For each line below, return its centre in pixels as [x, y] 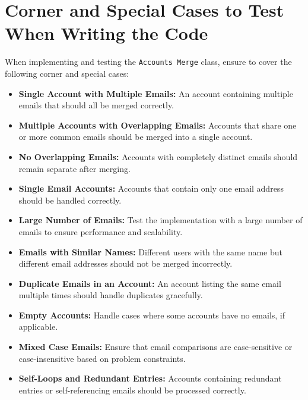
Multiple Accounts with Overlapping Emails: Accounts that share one [158, 125]
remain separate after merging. [74, 168]
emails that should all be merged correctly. [96, 105]
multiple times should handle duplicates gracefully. [111, 295]
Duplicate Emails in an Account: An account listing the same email [150, 283]
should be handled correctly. [70, 200]
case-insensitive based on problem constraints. [102, 358]
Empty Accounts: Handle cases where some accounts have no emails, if [152, 315]
